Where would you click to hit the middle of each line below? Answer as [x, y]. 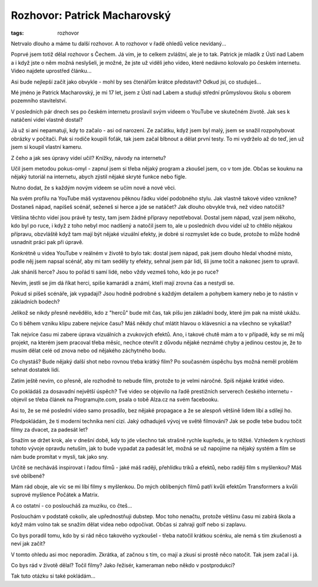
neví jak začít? [28, 543]
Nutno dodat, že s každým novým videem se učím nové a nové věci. [93, 188]
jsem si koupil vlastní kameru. [47, 147]
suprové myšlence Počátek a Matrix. [55, 495]
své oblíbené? [28, 476]
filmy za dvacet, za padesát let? [49, 429]
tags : [17, 33]
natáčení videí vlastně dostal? [47, 120]
